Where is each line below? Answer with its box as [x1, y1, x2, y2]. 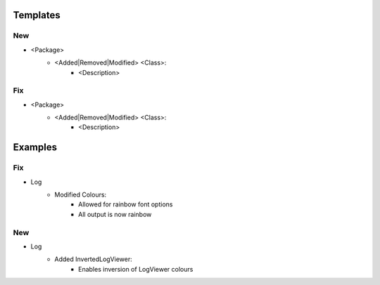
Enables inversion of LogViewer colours [78, 265, 194, 273]
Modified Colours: [54, 190, 107, 199]
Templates [13, 9, 61, 21]
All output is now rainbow [78, 210, 152, 218]
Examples [13, 141, 58, 154]
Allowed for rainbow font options [78, 200, 173, 208]
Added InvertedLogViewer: [54, 255, 133, 263]
